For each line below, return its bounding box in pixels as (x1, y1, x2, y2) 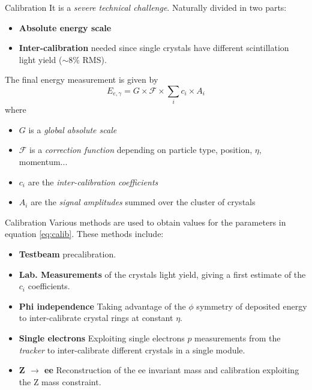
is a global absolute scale (28, 123, 117, 136)
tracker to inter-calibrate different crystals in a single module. (19, 343, 245, 356)
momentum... (19, 155, 68, 168)
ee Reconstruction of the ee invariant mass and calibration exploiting (44, 364, 299, 376)
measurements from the (194, 332, 281, 344)
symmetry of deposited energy (196, 299, 307, 312)
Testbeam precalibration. (19, 248, 116, 260)
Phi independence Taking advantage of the (19, 299, 186, 312)
